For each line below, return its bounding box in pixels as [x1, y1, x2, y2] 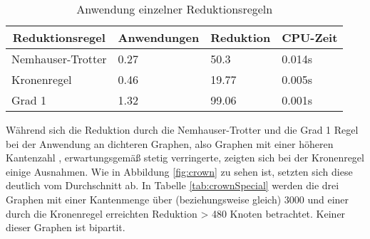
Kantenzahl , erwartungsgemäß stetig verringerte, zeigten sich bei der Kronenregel [6, 150, 364, 165]
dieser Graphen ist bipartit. [6, 220, 125, 235]
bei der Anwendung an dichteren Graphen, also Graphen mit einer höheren [6, 136, 334, 151]
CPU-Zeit [282, 29, 338, 46]
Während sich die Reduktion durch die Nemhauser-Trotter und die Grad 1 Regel [6, 122, 359, 137]
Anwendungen [118, 29, 200, 46]
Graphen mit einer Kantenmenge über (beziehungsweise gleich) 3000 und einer [6, 191, 349, 206]
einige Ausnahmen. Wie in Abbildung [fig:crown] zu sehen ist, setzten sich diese [6, 164, 353, 179]
